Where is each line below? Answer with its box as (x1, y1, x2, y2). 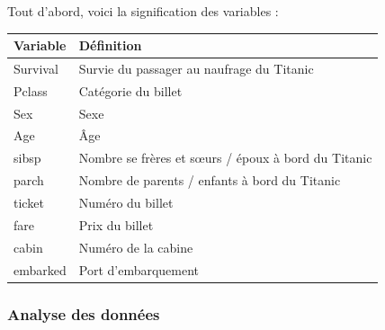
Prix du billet (78, 215, 154, 234)
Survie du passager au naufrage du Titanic (78, 58, 314, 77)
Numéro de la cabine (78, 237, 193, 256)
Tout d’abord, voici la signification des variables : (7, 2, 279, 20)
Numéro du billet (78, 193, 174, 211)
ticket (13, 193, 44, 211)
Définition (78, 36, 142, 55)
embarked (13, 260, 67, 279)
